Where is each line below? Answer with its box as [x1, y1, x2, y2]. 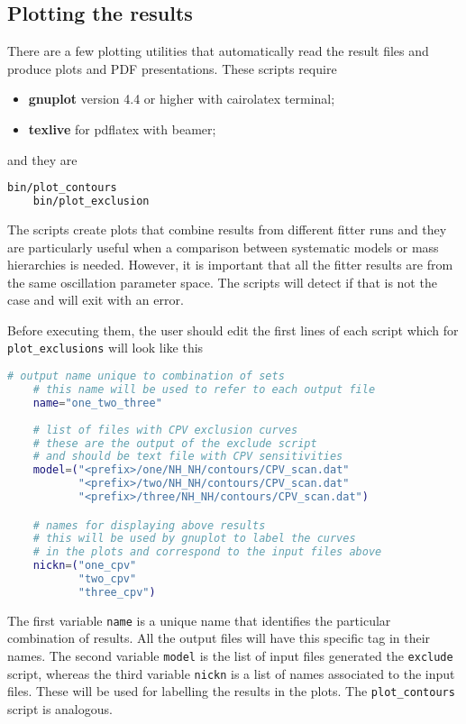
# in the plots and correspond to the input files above [32, 545, 382, 559]
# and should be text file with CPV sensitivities [32, 450, 343, 463]
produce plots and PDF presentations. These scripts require [7, 59, 337, 78]
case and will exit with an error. [7, 290, 184, 309]
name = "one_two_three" [32, 396, 162, 409]
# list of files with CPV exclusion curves [32, 423, 298, 436]
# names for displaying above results [32, 518, 266, 532]
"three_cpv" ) [78, 585, 156, 599]
